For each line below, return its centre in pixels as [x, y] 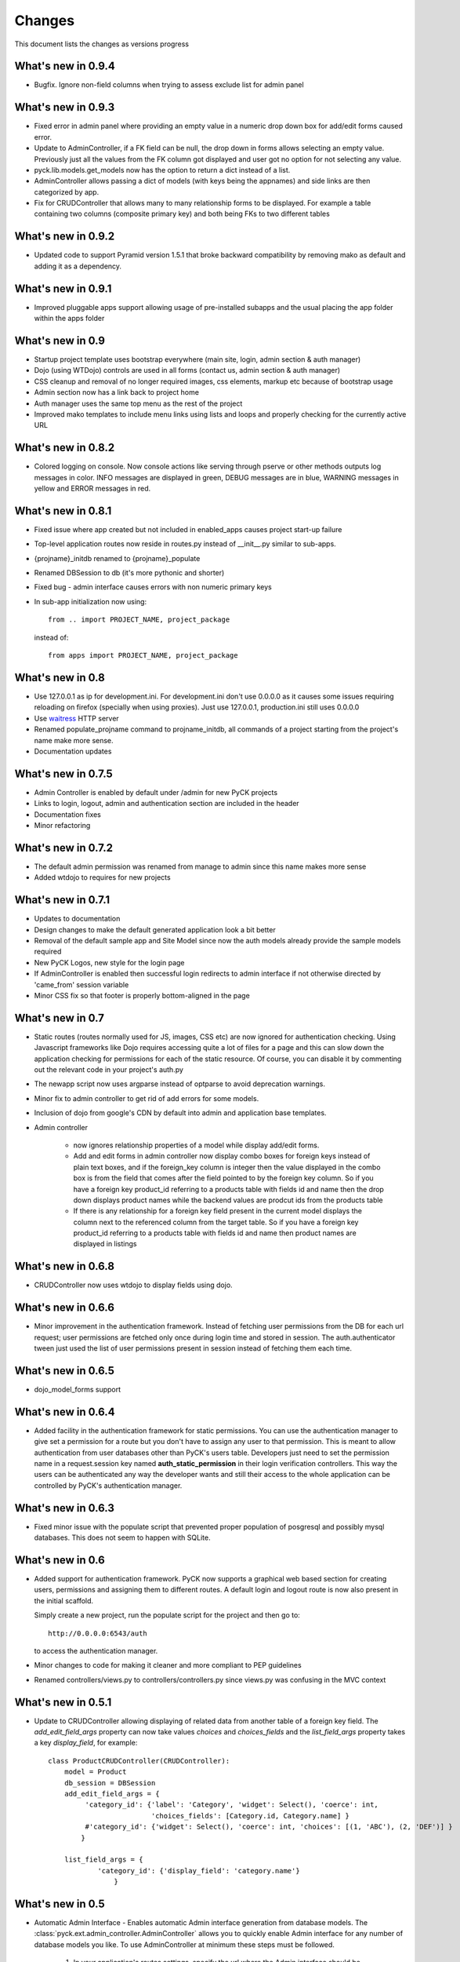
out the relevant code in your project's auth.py [109, 1070]
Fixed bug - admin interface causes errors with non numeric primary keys [153, 587]
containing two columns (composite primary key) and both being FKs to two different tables [182, 214]
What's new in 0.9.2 [65, 237]
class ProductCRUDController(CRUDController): [139, 1761]
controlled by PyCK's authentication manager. [108, 1485]
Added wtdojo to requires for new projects [103, 877]
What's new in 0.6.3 [65, 1508]
